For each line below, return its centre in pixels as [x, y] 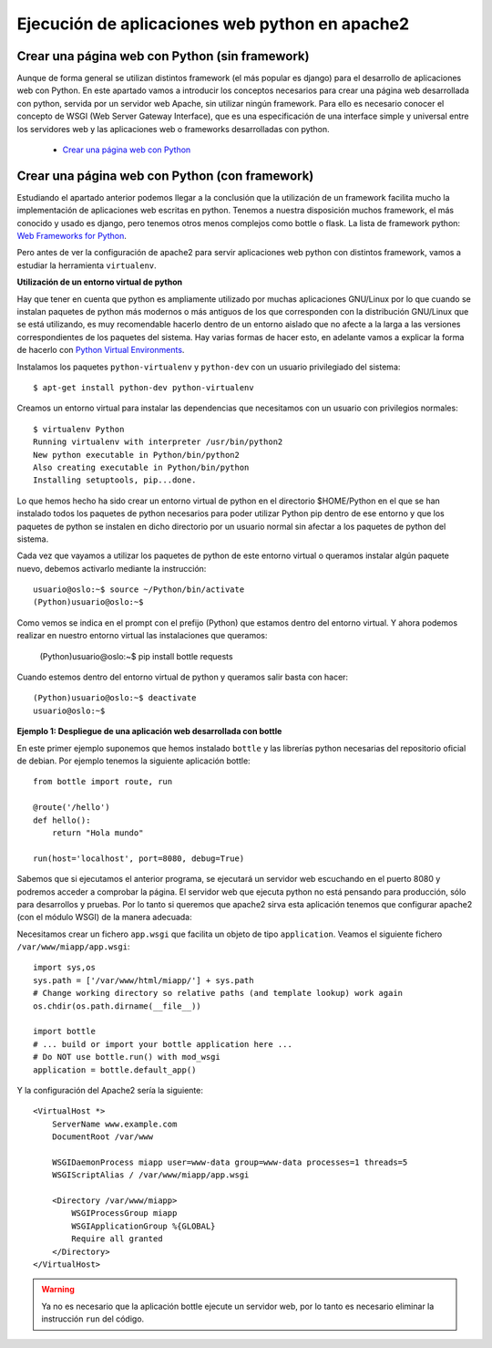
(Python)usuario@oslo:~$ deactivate [115, 698]
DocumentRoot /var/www [102, 1137]
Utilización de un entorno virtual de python [99, 282]
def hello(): [62, 820]
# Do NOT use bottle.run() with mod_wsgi [127, 1057]
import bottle [64, 1032]
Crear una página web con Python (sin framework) [163, 56]
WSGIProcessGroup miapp [124, 1213]
